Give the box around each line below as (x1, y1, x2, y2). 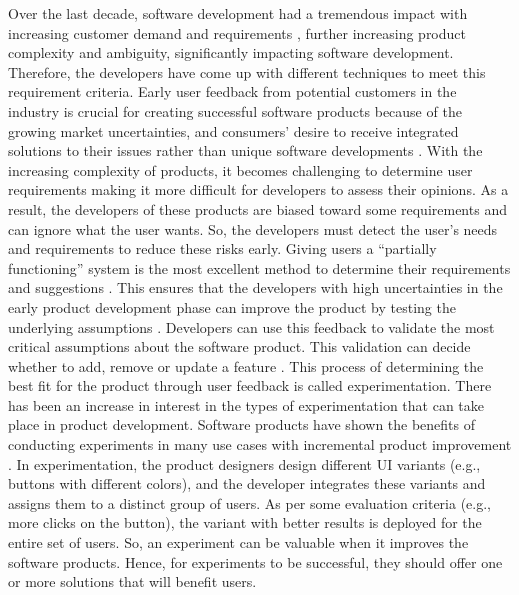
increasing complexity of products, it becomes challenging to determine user (8, 159, 473, 180)
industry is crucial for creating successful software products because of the (8, 100, 462, 121)
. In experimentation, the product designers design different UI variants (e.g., (8, 453, 481, 474)
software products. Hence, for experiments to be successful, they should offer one (8, 551, 503, 572)
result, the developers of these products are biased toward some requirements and (8, 198, 507, 219)
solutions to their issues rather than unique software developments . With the (8, 140, 483, 161)
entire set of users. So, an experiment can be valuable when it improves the (8, 532, 469, 553)
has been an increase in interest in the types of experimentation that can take (8, 394, 485, 415)
